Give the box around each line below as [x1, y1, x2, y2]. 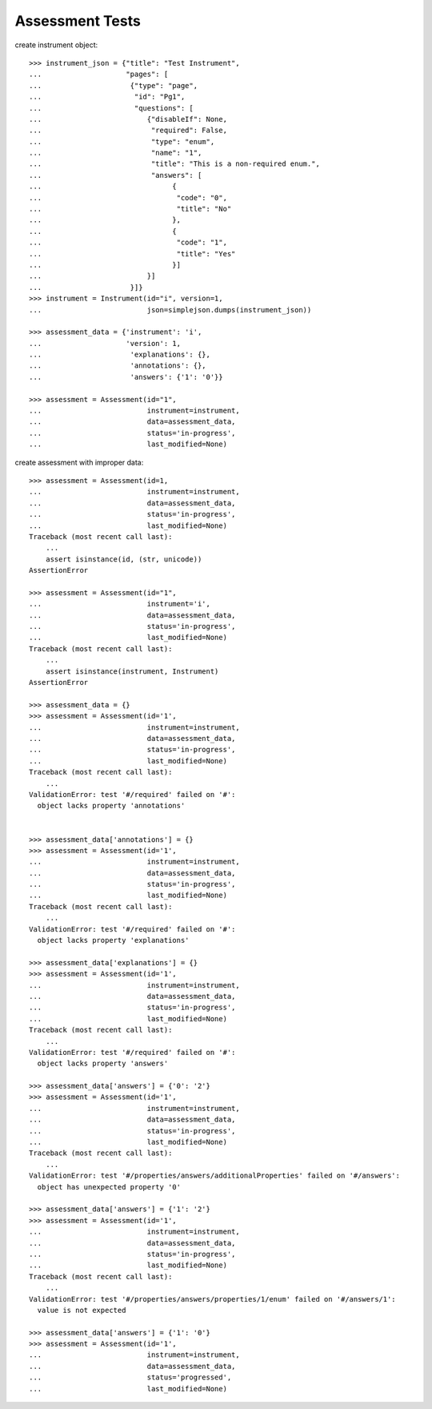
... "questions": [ [29, 103, 194, 112]
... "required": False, [29, 126, 228, 135]
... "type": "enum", [29, 137, 215, 146]
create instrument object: [14, 40, 98, 50]
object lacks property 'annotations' [37, 801, 186, 811]
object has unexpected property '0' [37, 1182, 182, 1191]
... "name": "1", [29, 148, 202, 158]
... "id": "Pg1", [29, 92, 186, 102]
